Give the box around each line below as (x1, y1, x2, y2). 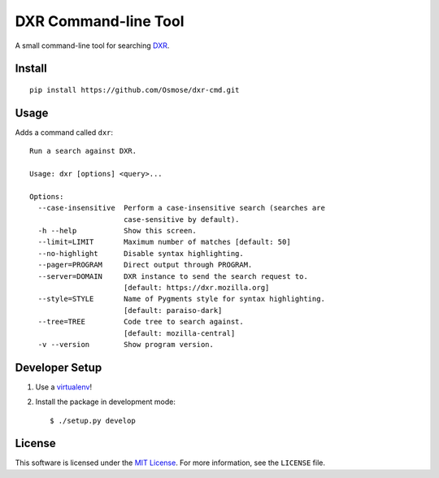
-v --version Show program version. (37, 340, 215, 349)
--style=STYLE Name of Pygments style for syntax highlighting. (37, 294, 325, 304)
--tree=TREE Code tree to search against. (37, 317, 244, 327)
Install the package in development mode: (35, 397, 176, 406)
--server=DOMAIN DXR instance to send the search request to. (37, 272, 308, 280)
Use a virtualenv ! (35, 382, 93, 392)
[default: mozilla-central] (123, 328, 236, 337)
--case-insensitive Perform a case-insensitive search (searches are (37, 203, 325, 213)
